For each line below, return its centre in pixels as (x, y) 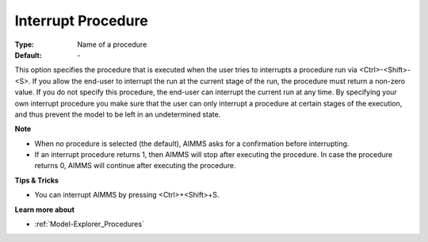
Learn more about (45, 209)
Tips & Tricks (37, 180)
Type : (25, 44)
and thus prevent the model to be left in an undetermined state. (118, 114)
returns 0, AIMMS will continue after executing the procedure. (136, 166)
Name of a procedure (112, 44)
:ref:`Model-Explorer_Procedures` (89, 224)
